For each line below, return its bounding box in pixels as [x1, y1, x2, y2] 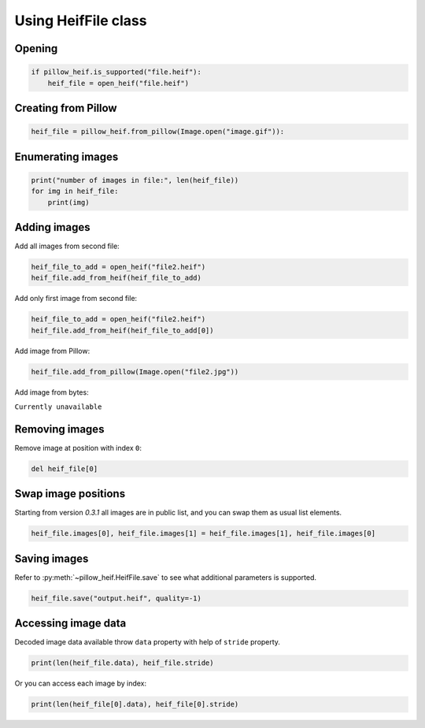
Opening [14, 42, 58, 55]
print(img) [47, 198, 90, 206]
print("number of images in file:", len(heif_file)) [31, 176, 239, 184]
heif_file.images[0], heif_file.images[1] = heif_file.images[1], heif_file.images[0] [31, 529, 376, 538]
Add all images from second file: [14, 241, 120, 251]
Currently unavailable [14, 403, 102, 411]
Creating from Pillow [14, 101, 117, 114]
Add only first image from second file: [14, 294, 138, 303]
